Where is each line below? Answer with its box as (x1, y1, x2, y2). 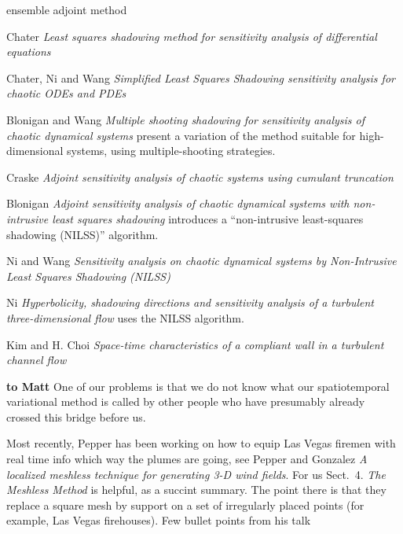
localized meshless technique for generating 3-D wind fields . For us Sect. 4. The (6, 466, 386, 482)
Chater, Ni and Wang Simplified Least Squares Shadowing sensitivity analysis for (6, 69, 395, 86)
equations (6, 43, 51, 60)
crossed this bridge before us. (6, 408, 146, 425)
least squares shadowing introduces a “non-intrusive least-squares (52, 210, 364, 226)
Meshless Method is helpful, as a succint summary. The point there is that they (6, 481, 387, 498)
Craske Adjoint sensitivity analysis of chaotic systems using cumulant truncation (6, 168, 394, 185)
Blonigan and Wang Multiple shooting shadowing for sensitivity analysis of (6, 111, 365, 127)
